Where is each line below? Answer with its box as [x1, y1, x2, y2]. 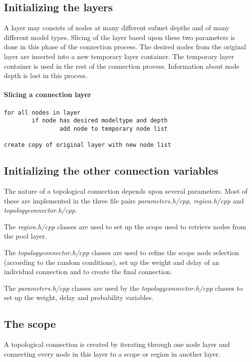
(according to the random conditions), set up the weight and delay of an [4, 257, 219, 267]
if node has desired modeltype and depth [32, 117, 168, 124]
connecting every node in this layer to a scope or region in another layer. [4, 348, 220, 359]
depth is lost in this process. [4, 70, 88, 80]
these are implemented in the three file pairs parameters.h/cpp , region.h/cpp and [4, 195, 244, 205]
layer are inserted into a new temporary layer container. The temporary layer [4, 51, 234, 61]
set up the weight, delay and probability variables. [4, 292, 154, 302]
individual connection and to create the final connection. [4, 266, 172, 277]
